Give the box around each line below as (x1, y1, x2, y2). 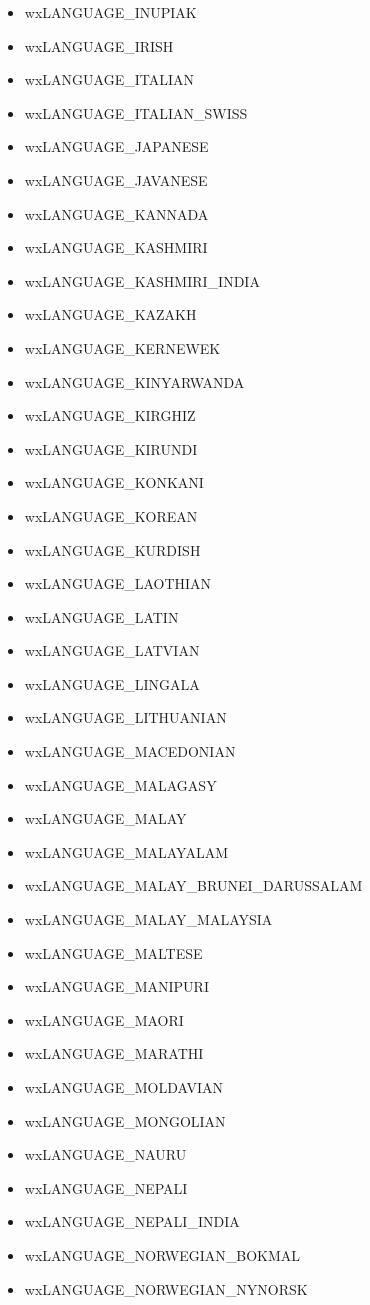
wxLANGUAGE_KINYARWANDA (24, 371, 245, 392)
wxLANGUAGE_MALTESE (24, 942, 203, 963)
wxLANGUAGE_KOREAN (24, 505, 198, 526)
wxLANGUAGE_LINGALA (24, 673, 200, 694)
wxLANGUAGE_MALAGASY (24, 774, 217, 795)
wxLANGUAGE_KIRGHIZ (24, 405, 196, 426)
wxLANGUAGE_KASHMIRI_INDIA (24, 270, 260, 291)
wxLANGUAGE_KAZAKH (24, 304, 197, 325)
